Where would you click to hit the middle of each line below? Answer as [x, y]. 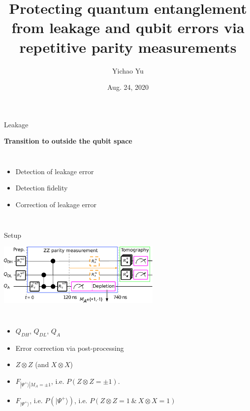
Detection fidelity [42, 188]
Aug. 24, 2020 [128, 87]
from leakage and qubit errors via [128, 27]
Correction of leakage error [56, 205]
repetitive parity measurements [128, 47]
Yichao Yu [128, 70]
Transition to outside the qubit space [68, 141]
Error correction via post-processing [70, 348]
